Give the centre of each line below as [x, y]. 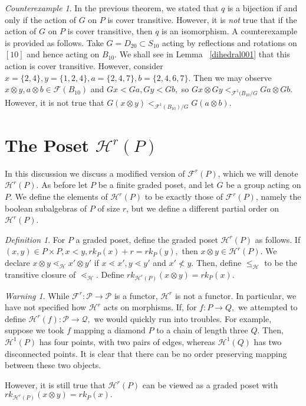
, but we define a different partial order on [203, 208]
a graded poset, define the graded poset [147, 239]
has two [268, 341]
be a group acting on [264, 185]
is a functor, [136, 295]
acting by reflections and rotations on [229, 42]
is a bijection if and [262, 8]
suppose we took [34, 330]
